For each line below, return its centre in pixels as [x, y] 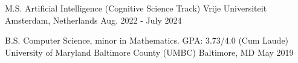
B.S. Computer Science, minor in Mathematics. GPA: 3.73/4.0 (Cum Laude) [147, 40]
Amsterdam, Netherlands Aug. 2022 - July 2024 [93, 20]
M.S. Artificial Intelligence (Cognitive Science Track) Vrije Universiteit [136, 8]
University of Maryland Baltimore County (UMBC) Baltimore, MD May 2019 [149, 52]
